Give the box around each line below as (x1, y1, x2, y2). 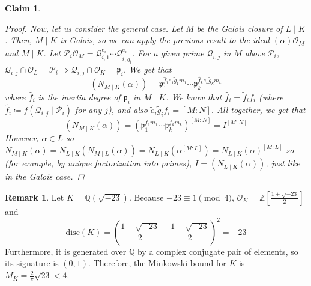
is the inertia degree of (38, 90, 121, 103)
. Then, (5, 34, 32, 46)
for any (74, 103, 102, 115)
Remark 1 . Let (5, 190, 64, 203)
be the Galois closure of (196, 22, 283, 34)
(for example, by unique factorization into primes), (5, 157, 192, 169)
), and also (108, 103, 148, 115)
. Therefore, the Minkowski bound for (88, 257, 226, 269)
